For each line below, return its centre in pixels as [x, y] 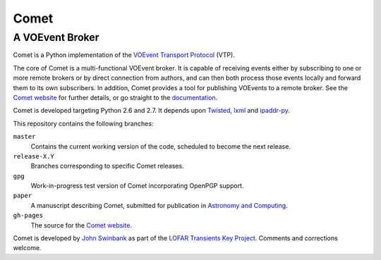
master [24, 137]
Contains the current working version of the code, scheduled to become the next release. [161, 146]
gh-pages [28, 216]
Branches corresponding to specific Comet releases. [107, 166]
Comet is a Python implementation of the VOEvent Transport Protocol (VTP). [124, 55]
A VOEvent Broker [56, 37]
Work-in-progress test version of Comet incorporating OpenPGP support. [137, 186]
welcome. [27, 248]
